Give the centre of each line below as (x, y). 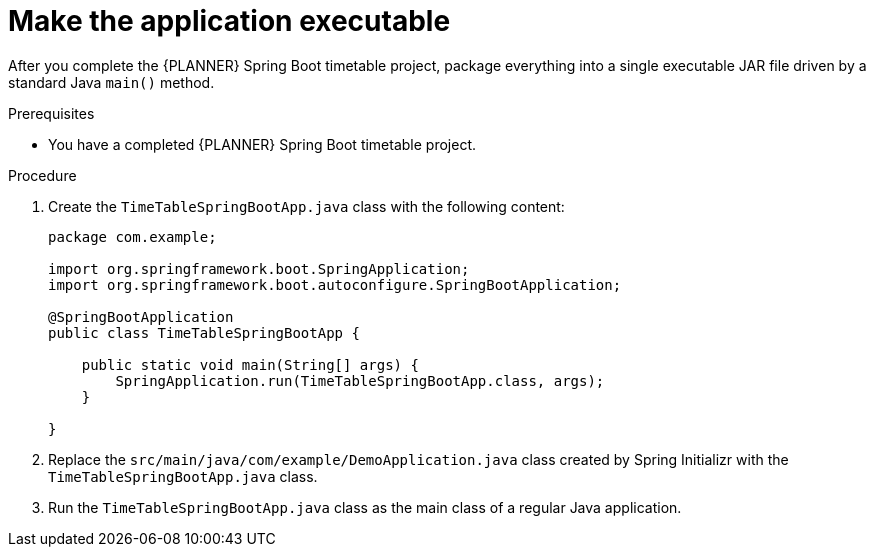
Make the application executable (229, 21)
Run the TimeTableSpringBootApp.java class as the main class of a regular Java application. (365, 507)
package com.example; (132, 236)
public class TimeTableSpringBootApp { (204, 332)
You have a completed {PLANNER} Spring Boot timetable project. (262, 144)
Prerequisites (51, 113)
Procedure (42, 175)
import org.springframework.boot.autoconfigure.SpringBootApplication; (335, 284)
